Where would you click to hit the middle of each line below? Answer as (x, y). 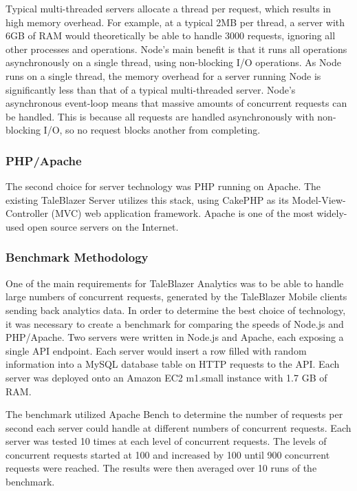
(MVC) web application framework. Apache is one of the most (182, 213)
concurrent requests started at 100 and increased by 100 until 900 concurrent (168, 454)
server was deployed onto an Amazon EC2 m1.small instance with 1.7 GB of (166, 377)
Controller (27, 213)
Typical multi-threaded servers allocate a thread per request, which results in (169, 8)
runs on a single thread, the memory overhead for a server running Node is (163, 75)
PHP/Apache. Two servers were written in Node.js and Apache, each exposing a (175, 337)
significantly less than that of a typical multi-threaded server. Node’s (151, 89)
